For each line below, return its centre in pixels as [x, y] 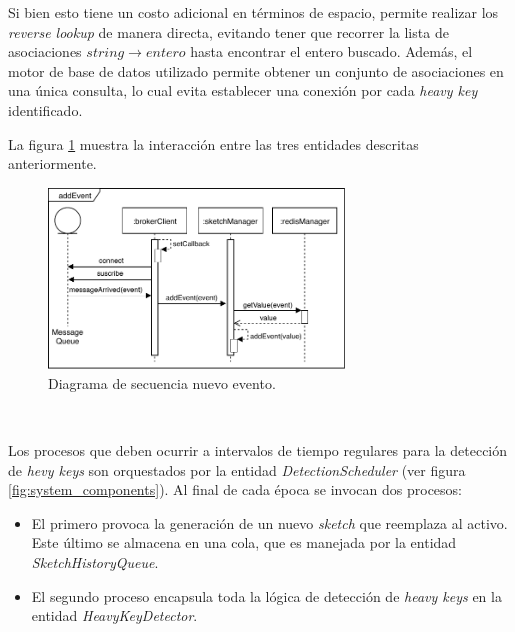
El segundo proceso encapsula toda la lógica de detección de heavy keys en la [266, 595]
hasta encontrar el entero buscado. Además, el [331, 51]
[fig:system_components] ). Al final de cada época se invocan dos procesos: [235, 489]
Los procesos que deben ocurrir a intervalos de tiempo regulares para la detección [258, 449]
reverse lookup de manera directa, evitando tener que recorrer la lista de [228, 31]
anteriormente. [52, 163]
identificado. [45, 109]
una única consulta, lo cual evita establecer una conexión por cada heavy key [243, 90]
